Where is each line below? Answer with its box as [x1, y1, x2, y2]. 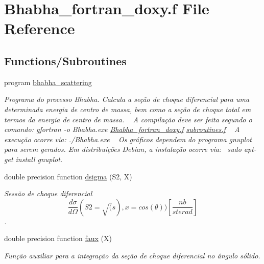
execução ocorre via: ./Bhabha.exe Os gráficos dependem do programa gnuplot [4, 134, 252, 144]
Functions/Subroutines [4, 52, 127, 68]
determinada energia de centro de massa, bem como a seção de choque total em [4, 103, 251, 114]
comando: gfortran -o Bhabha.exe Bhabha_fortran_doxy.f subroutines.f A [4, 124, 240, 135]
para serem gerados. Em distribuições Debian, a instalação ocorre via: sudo [4, 144, 242, 154]
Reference [4, 18, 75, 39]
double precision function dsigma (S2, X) [4, 171, 132, 181]
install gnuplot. [15, 153, 63, 164]
